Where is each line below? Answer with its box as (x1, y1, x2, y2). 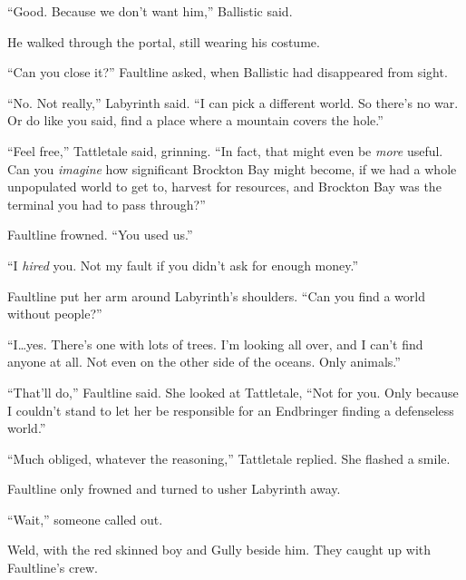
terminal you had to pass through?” (7, 194, 206, 213)
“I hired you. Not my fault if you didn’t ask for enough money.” (7, 255, 359, 274)
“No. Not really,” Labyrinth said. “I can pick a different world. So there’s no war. (7, 93, 459, 112)
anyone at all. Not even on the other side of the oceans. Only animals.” (7, 352, 401, 371)
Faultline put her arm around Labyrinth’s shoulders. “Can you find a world (7, 286, 425, 305)
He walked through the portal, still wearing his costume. (7, 32, 320, 51)
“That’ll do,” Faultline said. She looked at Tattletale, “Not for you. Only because (7, 382, 459, 401)
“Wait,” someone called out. (7, 509, 163, 528)
